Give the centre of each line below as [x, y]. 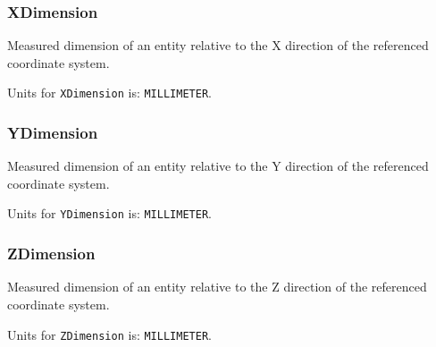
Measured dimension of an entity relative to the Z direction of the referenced [217, 287]
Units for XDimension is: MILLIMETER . [109, 93]
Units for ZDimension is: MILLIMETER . [109, 334]
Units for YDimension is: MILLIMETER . [109, 213]
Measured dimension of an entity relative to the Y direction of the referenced [218, 166]
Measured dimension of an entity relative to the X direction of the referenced [218, 45]
